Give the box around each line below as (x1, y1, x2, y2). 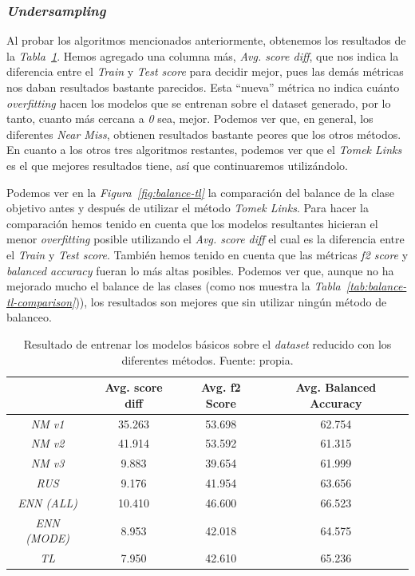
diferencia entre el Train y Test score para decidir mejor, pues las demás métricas (6, 63, 404, 80)
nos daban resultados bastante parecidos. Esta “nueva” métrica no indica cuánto (6, 79, 400, 95)
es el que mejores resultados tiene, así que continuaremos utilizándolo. (6, 156, 348, 173)
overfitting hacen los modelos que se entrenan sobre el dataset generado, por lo (6, 94, 391, 111)
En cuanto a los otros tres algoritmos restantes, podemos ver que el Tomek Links (6, 141, 402, 158)
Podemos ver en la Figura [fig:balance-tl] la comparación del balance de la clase (6, 183, 395, 200)
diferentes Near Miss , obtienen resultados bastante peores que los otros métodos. (6, 125, 401, 142)
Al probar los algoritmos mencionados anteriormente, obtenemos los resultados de (6, 32, 406, 49)
